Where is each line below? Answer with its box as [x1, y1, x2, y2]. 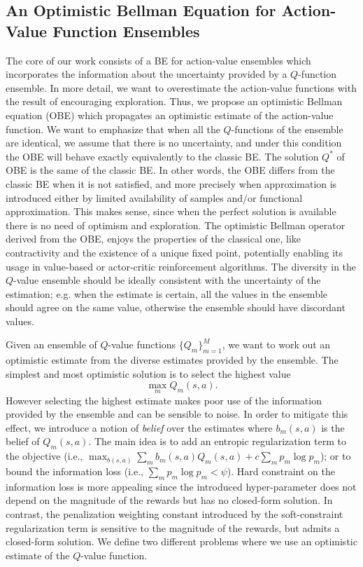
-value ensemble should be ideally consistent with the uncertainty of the [13, 273, 321, 287]
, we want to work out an [222, 337, 331, 352]
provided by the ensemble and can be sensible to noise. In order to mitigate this [6, 407, 348, 421]
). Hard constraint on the [227, 464, 335, 479]
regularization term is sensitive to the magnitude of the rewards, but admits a [6, 520, 340, 535]
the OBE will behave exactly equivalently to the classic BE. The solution [6, 149, 319, 163]
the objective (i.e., [6, 449, 83, 463]
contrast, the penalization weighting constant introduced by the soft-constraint [6, 507, 343, 521]
